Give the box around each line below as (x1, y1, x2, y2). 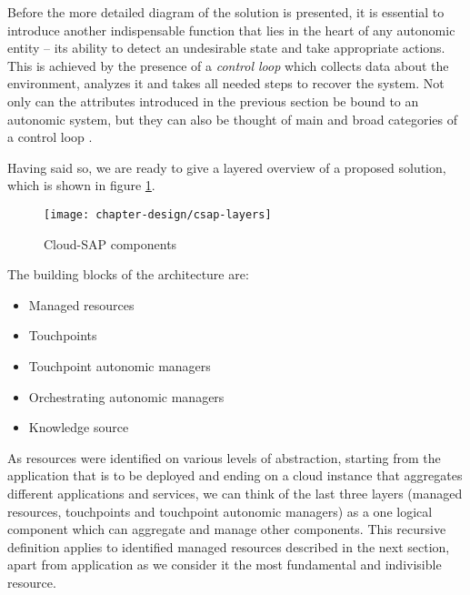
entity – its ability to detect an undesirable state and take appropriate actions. (7, 38, 445, 57)
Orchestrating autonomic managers (28, 387, 225, 406)
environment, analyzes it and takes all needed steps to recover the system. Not (7, 74, 445, 93)
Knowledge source (28, 418, 129, 437)
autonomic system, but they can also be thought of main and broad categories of (7, 109, 458, 128)
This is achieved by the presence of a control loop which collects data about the (7, 55, 449, 75)
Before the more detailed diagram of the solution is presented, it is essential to (7, 3, 445, 21)
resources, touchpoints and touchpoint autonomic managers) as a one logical (7, 501, 433, 520)
